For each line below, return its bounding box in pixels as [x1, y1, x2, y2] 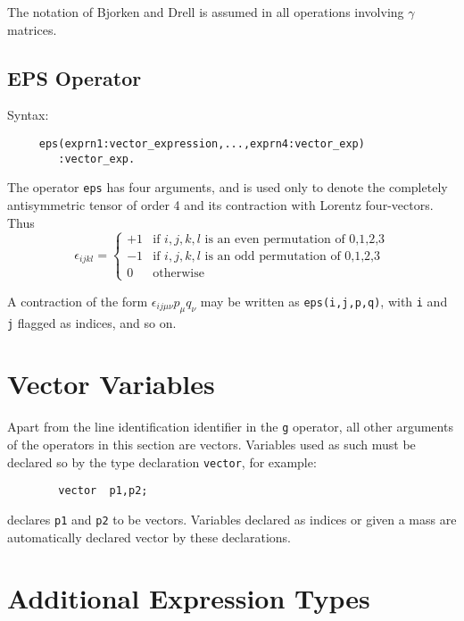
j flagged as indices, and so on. [7, 313, 177, 331]
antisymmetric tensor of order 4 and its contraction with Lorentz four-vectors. [7, 195, 434, 214]
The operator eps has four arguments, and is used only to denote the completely [7, 178, 448, 197]
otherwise [153, 267, 204, 281]
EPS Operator [7, 63, 142, 91]
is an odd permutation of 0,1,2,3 [204, 250, 381, 264]
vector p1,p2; [58, 484, 148, 498]
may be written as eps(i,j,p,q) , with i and [200, 291, 448, 310]
